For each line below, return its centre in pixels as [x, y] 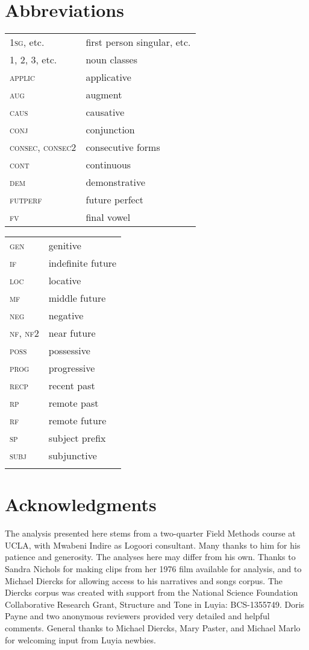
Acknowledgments [81, 504]
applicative [108, 77]
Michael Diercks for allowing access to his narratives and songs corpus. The [144, 580]
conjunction [110, 130]
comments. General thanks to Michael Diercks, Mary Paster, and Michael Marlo [153, 628]
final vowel [108, 217]
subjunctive [73, 456]
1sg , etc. [27, 42]
